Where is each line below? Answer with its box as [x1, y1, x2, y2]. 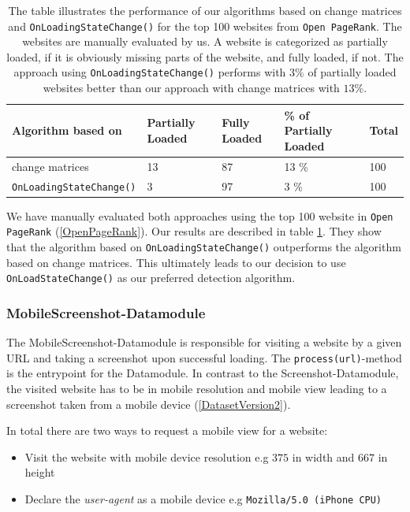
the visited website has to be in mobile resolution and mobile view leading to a [6, 380, 387, 396]
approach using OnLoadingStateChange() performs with [13, 64, 286, 80]
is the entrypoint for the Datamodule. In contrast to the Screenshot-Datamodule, [6, 365, 399, 381]
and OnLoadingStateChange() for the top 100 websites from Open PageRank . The [8, 17, 402, 34]
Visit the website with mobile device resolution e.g [24, 448, 269, 465]
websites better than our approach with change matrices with [43, 80, 340, 96]
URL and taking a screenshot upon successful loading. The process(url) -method [6, 349, 402, 365]
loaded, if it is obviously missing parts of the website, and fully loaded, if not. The [6, 48, 404, 65]
